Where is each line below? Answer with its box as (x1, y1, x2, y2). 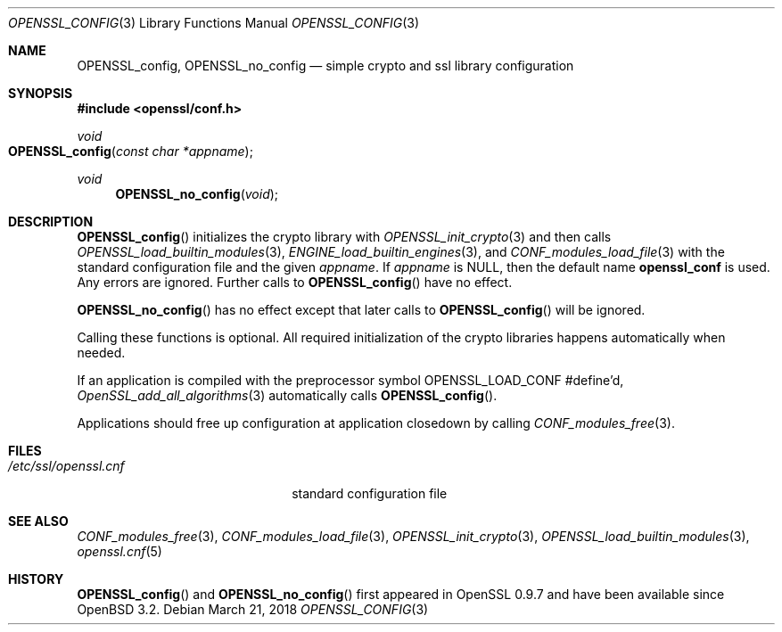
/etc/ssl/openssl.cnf (8, 458, 125, 473)
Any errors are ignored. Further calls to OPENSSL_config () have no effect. (77, 275, 513, 290)
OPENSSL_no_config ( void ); (115, 186, 279, 201)
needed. (77, 345, 126, 360)
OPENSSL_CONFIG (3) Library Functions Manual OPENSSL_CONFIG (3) (8, 15, 420, 30)
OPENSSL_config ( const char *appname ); (8, 144, 253, 159)
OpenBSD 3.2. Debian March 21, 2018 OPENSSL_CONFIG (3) (77, 602, 429, 617)
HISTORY (8, 571, 64, 587)
